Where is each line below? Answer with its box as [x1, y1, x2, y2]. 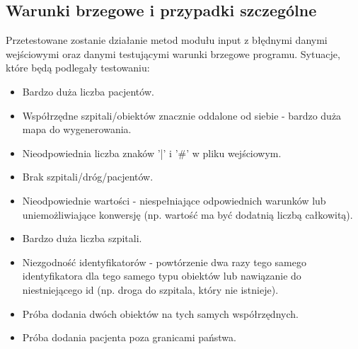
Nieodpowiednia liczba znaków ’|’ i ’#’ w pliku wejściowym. [22, 145, 282, 160]
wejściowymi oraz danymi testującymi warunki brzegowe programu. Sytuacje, [6, 46, 340, 61]
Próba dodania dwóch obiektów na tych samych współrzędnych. [22, 306, 299, 321]
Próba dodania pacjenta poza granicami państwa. [22, 330, 236, 345]
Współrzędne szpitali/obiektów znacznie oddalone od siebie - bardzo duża [22, 108, 342, 122]
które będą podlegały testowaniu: [6, 60, 150, 75]
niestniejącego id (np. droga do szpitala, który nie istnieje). [22, 282, 279, 297]
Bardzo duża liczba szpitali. [22, 231, 142, 246]
